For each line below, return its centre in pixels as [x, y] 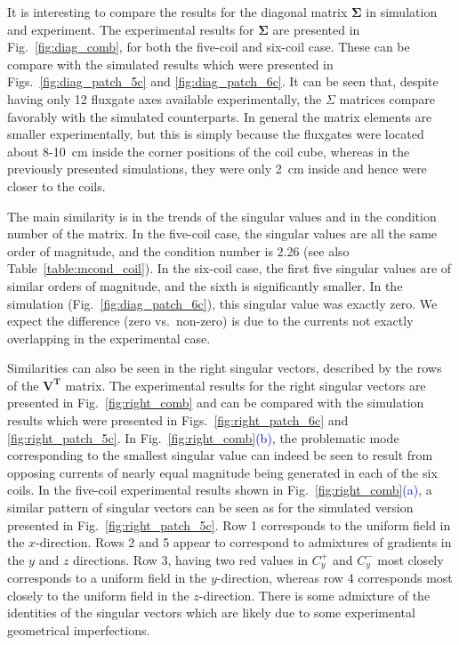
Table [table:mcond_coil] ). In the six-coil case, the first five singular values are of [229, 268]
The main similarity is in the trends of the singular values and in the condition [222, 216]
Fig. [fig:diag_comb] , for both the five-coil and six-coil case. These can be [209, 47]
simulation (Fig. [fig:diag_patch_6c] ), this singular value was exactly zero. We [222, 303]
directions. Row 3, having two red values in [191, 559]
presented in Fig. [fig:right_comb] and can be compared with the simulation [216, 403]
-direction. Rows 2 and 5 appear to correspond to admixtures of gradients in [244, 542]
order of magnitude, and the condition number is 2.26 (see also [178, 250]
